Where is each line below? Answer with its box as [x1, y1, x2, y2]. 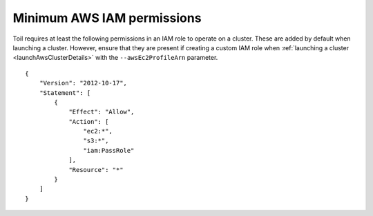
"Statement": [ [39, 89, 91, 96]
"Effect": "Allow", [68, 108, 135, 116]
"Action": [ [68, 118, 109, 125]
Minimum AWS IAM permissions [12, 10, 202, 25]
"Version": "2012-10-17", [39, 79, 128, 87]
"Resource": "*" [68, 166, 124, 173]
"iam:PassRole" [83, 147, 135, 154]
